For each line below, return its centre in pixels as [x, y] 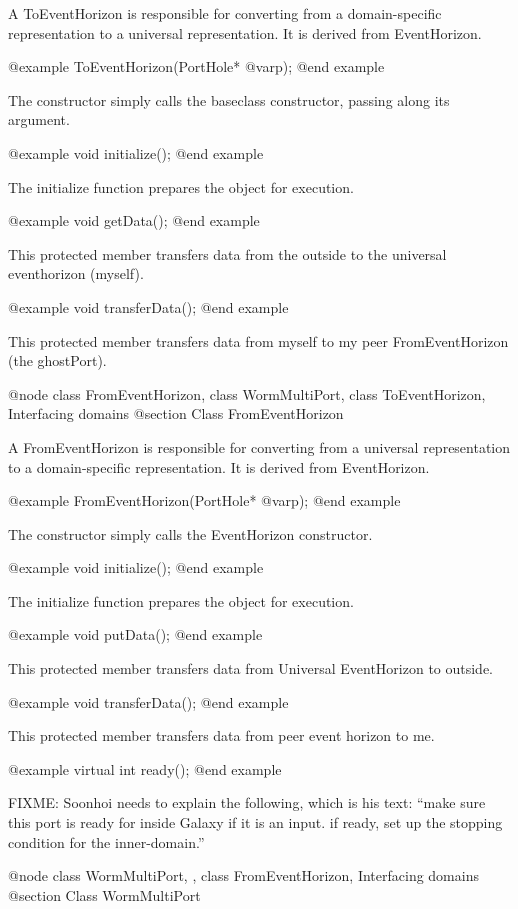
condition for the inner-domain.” [106, 841]
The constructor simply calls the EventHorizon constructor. [190, 533]
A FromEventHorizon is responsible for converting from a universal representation [259, 446]
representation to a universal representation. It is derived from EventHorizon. [245, 32]
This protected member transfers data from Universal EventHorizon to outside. [251, 668]
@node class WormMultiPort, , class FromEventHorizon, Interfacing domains [243, 875]
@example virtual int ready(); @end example [145, 768]
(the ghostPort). [57, 360]
